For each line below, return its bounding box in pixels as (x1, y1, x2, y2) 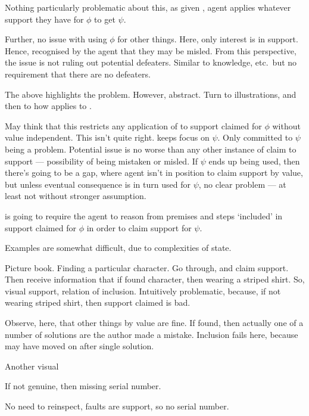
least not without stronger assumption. (5, 190, 146, 202)
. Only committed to (217, 131, 293, 144)
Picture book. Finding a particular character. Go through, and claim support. (5, 261, 289, 274)
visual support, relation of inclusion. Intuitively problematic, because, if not (5, 284, 281, 297)
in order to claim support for (86, 221, 192, 234)
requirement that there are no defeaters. (5, 67, 151, 80)
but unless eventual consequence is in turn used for (5, 178, 191, 190)
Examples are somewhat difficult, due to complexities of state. (5, 241, 232, 254)
